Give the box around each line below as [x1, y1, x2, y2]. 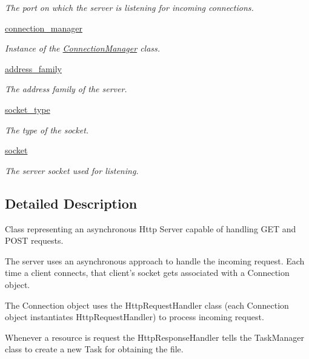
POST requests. [5, 234, 64, 247]
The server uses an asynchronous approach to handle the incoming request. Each [5, 254, 305, 267]
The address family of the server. [5, 82, 127, 95]
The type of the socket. [5, 123, 89, 136]
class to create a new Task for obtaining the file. [5, 343, 184, 355]
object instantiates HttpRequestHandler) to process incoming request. [5, 310, 264, 323]
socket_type [5, 102, 50, 115]
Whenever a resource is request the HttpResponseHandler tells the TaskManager [5, 330, 305, 343]
